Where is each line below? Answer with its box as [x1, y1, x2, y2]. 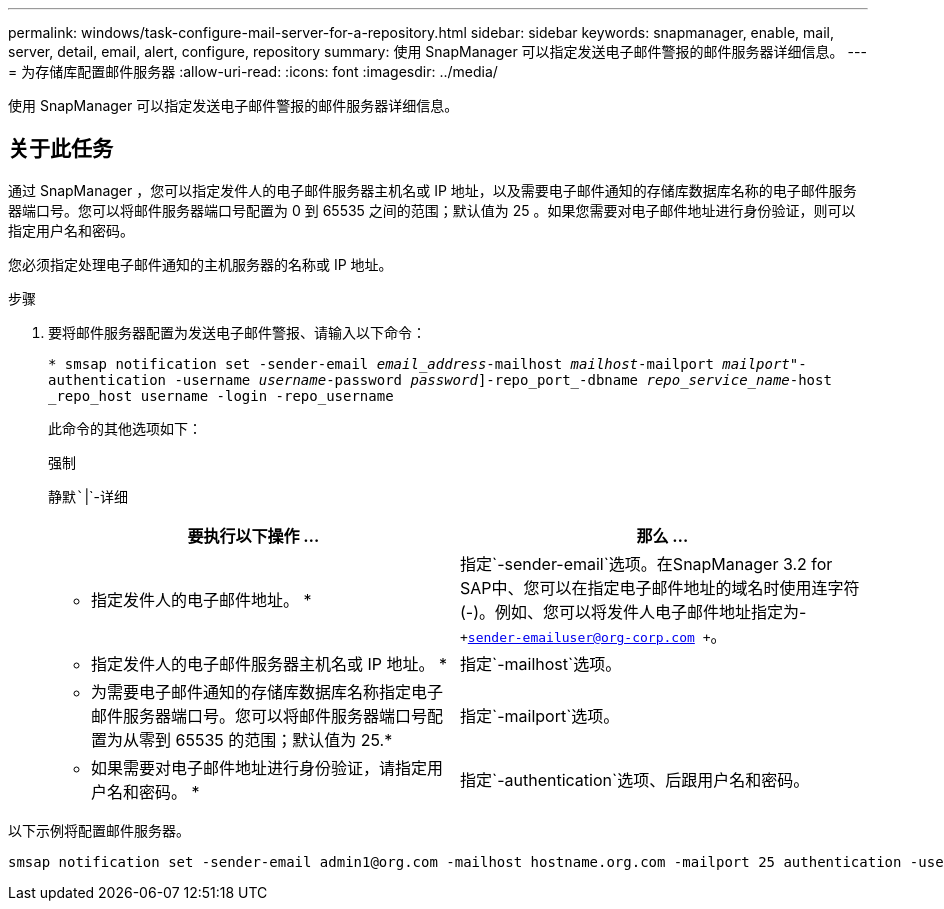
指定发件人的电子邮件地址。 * [91, 589, 312, 610]
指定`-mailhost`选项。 [460, 653, 622, 674]
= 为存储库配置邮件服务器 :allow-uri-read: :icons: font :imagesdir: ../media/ [8, 63, 498, 80]
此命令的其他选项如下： [48, 419, 202, 437]
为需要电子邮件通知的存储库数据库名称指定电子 [91, 681, 444, 702]
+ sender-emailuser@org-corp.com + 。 [460, 625, 727, 646]
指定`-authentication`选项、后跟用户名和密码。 [460, 769, 810, 790]
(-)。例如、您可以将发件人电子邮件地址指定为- [460, 601, 807, 622]
